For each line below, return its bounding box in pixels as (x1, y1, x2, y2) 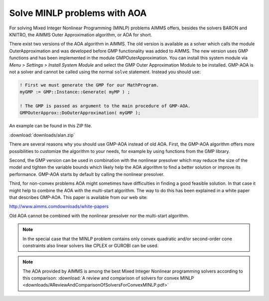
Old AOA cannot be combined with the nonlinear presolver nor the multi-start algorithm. (9, 212, 189, 219)
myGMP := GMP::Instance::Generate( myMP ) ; (19, 89, 131, 95)
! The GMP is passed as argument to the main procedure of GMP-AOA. (19, 103, 191, 109)
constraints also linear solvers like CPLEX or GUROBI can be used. (22, 242, 159, 249)
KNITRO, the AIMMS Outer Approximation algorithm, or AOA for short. (9, 31, 152, 37)
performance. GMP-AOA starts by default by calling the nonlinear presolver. (9, 171, 164, 177)
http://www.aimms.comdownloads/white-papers (9, 203, 109, 209)
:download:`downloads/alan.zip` (9, 132, 75, 138)
